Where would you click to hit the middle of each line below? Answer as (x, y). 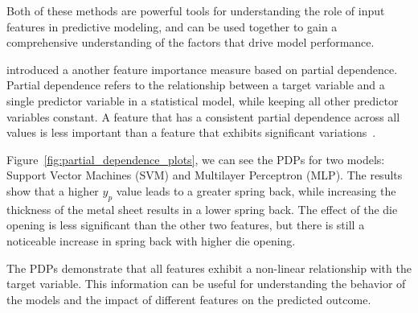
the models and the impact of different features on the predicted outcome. (189, 299)
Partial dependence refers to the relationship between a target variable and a (196, 85)
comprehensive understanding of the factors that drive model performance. (191, 42)
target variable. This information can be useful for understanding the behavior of (206, 284)
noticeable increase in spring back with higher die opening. (151, 240)
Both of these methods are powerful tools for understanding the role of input (196, 10)
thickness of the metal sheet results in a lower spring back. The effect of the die (202, 209)
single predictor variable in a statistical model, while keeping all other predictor (203, 100)
